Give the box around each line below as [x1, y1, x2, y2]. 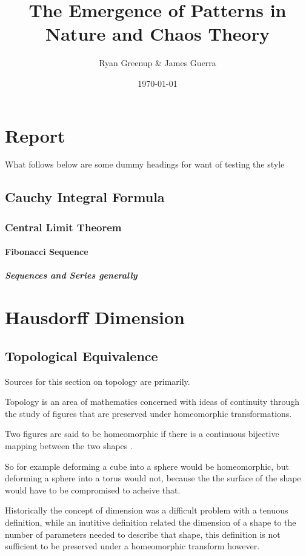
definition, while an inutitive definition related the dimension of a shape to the [5, 515, 296, 528]
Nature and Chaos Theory [45, 21, 270, 46]
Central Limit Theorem [5, 219, 122, 234]
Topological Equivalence [5, 346, 158, 365]
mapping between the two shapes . [5, 439, 133, 452]
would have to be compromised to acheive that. [5, 483, 181, 496]
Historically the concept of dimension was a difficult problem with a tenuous [5, 504, 288, 517]
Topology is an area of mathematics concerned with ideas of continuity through [5, 395, 300, 408]
